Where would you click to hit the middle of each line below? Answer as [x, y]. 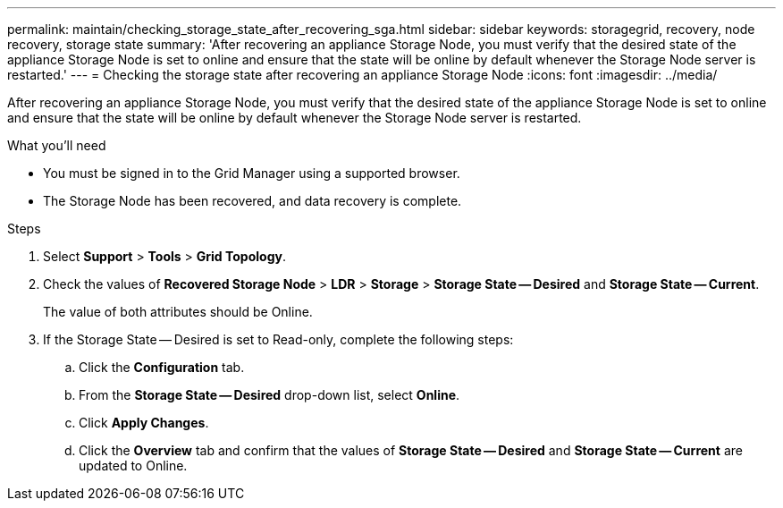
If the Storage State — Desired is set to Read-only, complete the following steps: [278, 339]
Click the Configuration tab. [162, 367]
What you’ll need [57, 145]
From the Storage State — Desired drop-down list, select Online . [269, 395]
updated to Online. [133, 466]
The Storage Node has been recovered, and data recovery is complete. [253, 201]
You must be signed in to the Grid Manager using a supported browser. [252, 173]
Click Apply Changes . [144, 423]
